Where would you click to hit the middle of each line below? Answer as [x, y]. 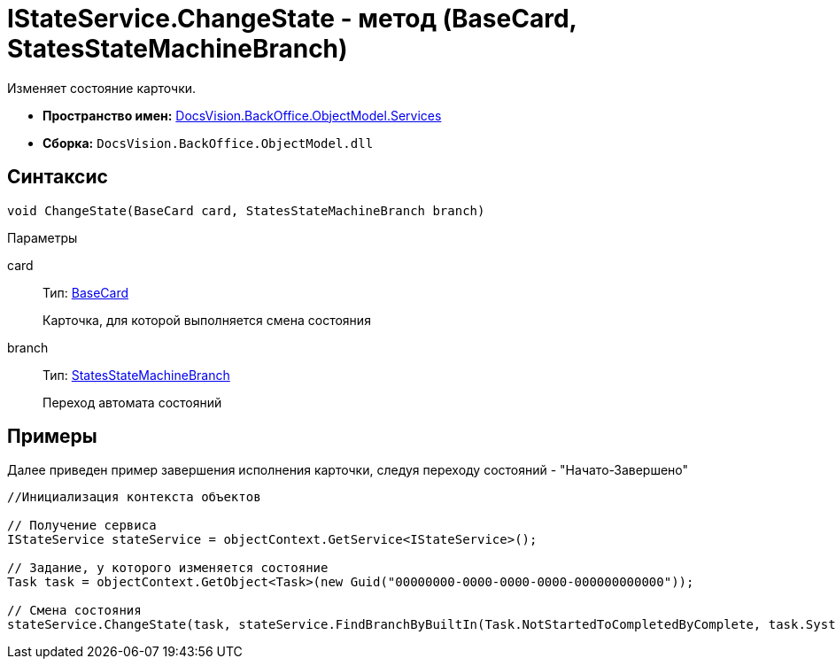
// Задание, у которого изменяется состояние [168, 568]
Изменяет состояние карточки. [102, 88]
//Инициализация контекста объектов [134, 497]
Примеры [52, 437]
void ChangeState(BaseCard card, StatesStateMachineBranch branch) [246, 210]
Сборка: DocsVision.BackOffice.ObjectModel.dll [208, 143]
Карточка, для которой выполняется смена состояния [207, 320]
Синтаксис [58, 177]
